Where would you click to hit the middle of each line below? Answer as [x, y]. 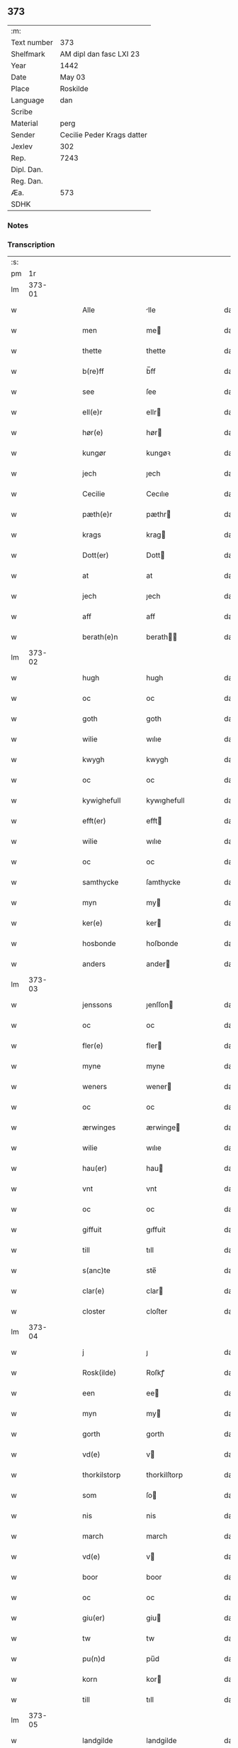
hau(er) [95, 1169]
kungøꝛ [159, 453]
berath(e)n [100, 637]
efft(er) [94, 821]
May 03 [73, 77]
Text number [32, 42]
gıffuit [156, 1230]
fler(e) [93, 1046]
